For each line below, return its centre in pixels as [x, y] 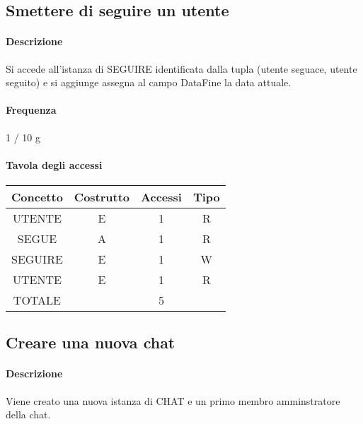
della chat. [28, 414]
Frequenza [31, 110]
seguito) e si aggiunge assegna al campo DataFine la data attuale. [149, 82]
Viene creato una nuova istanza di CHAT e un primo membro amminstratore [173, 400]
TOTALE [37, 300]
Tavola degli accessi [54, 164]
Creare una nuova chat [91, 342]
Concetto [37, 196]
